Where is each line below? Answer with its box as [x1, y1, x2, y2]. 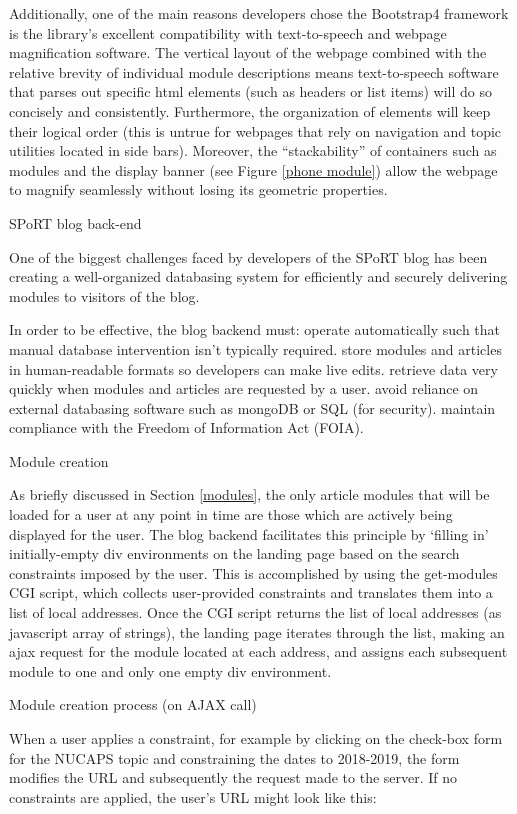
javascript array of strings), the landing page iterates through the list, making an [9, 621, 505, 642]
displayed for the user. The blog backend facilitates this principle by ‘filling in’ [9, 523, 489, 544]
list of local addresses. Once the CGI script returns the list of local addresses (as [9, 602, 502, 623]
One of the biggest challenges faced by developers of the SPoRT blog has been [9, 246, 488, 267]
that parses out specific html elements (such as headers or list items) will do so [9, 81, 493, 102]
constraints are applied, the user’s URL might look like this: [9, 786, 377, 807]
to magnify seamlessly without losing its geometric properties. [9, 179, 388, 200]
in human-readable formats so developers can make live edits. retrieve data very [9, 358, 498, 379]
